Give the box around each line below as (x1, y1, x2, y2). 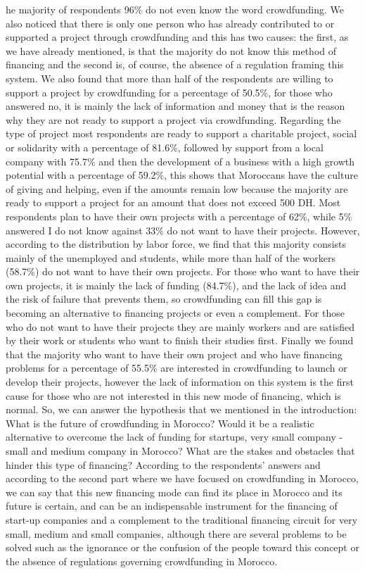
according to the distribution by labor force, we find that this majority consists (6, 237, 347, 251)
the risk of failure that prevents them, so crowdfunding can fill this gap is (6, 291, 322, 306)
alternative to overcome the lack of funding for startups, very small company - (6, 429, 343, 444)
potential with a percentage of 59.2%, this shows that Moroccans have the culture (6, 168, 358, 182)
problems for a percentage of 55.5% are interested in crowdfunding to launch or (6, 360, 347, 375)
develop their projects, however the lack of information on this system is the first (6, 374, 354, 389)
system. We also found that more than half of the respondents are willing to (6, 70, 333, 85)
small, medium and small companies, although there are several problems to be (6, 526, 347, 541)
